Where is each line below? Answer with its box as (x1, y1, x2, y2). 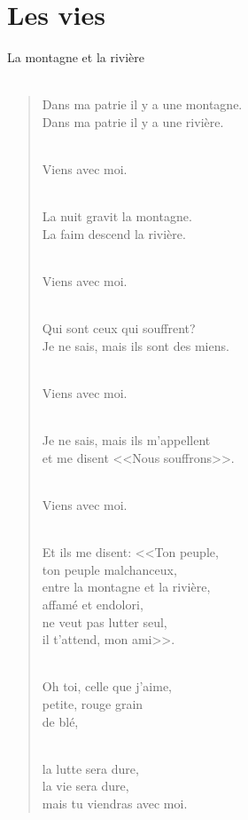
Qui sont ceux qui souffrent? (42, 319, 196, 338)
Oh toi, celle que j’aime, (42, 677, 173, 696)
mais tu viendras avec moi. (42, 793, 188, 812)
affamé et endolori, (42, 594, 143, 613)
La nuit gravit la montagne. (42, 207, 192, 226)
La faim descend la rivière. (42, 224, 186, 243)
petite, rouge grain (42, 694, 143, 713)
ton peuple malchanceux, (42, 560, 177, 578)
